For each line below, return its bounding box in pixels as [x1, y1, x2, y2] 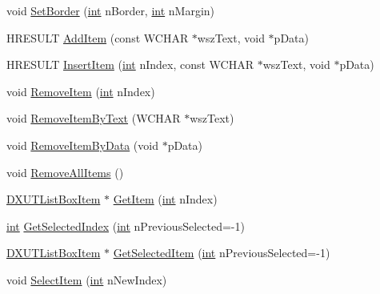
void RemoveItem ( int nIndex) [6, 83, 155, 99]
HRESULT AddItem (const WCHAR [6, 29, 189, 46]
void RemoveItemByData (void [6, 136, 158, 153]
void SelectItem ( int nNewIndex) [6, 271, 167, 288]
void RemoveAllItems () [6, 163, 124, 180]
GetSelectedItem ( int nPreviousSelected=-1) [113, 244, 330, 261]
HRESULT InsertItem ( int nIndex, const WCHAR [6, 56, 254, 73]
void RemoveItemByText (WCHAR [6, 110, 181, 127]
